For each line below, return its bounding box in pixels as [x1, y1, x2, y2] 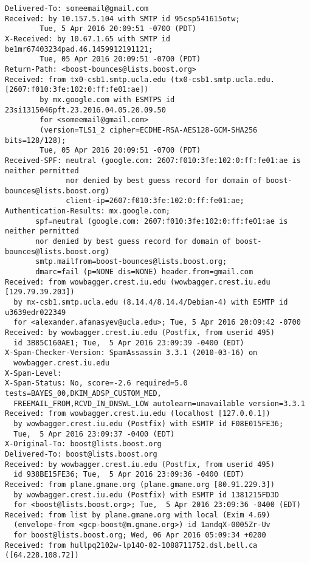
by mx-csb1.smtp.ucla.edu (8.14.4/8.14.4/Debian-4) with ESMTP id [13, 298, 288, 307]
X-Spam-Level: [5, 368, 62, 378]
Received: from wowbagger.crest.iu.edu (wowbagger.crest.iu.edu [5, 277, 270, 286]
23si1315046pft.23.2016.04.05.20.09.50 [5, 105, 166, 114]
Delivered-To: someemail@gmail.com [5, 4, 149, 13]
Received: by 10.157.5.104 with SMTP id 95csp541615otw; [5, 14, 240, 23]
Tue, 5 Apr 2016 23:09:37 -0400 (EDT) [13, 429, 175, 438]
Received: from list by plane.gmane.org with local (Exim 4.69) [5, 510, 270, 519]
